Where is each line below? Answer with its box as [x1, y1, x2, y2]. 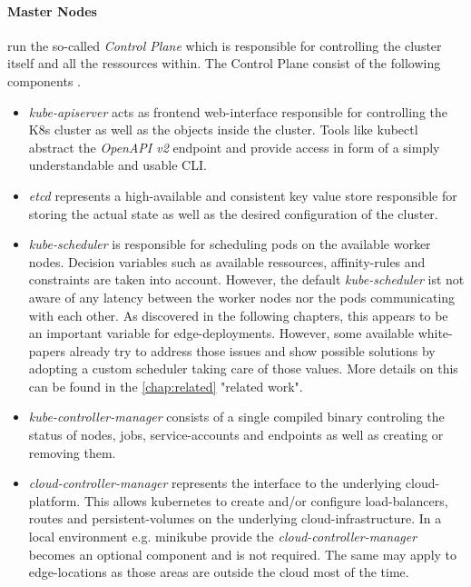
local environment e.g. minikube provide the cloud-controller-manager [28, 527, 417, 546]
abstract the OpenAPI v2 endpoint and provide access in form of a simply [28, 137, 440, 156]
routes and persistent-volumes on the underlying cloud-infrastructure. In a [28, 509, 442, 528]
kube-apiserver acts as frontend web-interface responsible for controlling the [28, 102, 448, 121]
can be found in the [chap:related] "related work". [28, 376, 303, 395]
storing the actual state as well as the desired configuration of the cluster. [28, 204, 438, 223]
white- [417, 323, 453, 343]
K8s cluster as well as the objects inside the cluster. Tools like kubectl [28, 120, 418, 139]
